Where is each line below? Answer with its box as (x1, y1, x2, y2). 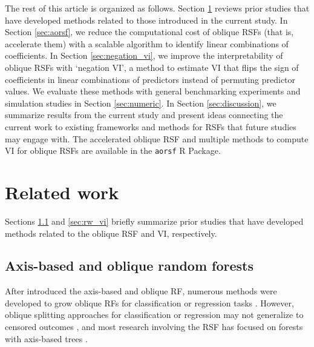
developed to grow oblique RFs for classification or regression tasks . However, (5, 296, 294, 309)
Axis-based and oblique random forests (5, 256, 253, 275)
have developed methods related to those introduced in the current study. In (5, 13, 288, 26)
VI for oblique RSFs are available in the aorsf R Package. (5, 144, 221, 157)
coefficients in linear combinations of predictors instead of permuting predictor (5, 73, 296, 85)
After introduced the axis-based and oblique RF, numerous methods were (5, 285, 277, 297)
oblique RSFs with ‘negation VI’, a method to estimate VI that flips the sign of (5, 61, 299, 73)
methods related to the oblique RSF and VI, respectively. (5, 226, 217, 239)
